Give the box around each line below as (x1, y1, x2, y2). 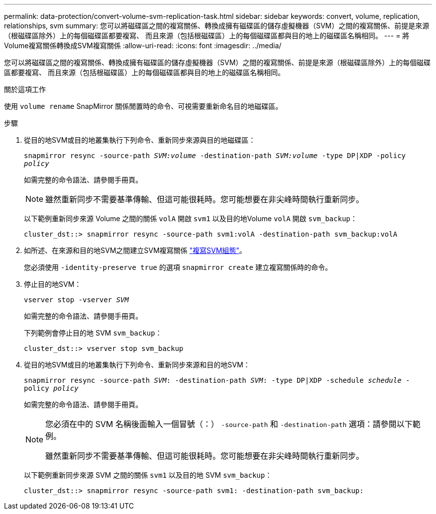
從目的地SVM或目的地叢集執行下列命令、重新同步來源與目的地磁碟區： (24, 136, 256, 144)
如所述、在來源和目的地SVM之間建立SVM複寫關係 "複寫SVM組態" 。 (24, 246, 246, 255)
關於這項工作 (4, 85, 46, 93)
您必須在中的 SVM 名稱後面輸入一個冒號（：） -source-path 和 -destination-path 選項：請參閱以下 (45, 419, 413, 429)
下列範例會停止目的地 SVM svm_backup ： (24, 329, 162, 337)
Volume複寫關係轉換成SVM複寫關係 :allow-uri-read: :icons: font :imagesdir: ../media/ (4, 41, 282, 50)
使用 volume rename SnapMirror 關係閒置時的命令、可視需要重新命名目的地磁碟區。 (4, 102, 283, 110)
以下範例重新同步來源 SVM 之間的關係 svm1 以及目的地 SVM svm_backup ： (24, 471, 272, 479)
